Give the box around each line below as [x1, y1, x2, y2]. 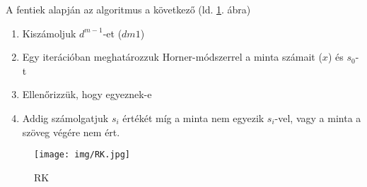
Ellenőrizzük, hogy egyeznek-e [22, 87, 152, 102]
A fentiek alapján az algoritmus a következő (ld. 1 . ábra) [6, 2, 251, 16]
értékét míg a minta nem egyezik [122, 110, 264, 125]
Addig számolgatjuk [22, 110, 109, 125]
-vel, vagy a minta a [274, 110, 361, 125]
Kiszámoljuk [22, 25, 76, 40]
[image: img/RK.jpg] [34, 150, 131, 160]
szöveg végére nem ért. [22, 124, 120, 139]
